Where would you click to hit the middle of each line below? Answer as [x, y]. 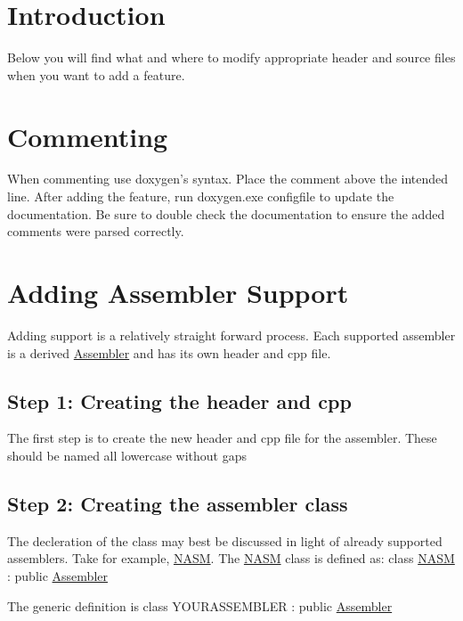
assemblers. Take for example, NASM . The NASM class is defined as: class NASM [231, 558]
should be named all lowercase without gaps [127, 455]
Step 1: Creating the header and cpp [179, 400]
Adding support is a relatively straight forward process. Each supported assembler [231, 335]
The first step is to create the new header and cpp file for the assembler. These [222, 438]
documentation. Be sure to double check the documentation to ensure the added [226, 213]
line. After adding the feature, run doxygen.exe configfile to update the [201, 196]
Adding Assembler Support [178, 292]
